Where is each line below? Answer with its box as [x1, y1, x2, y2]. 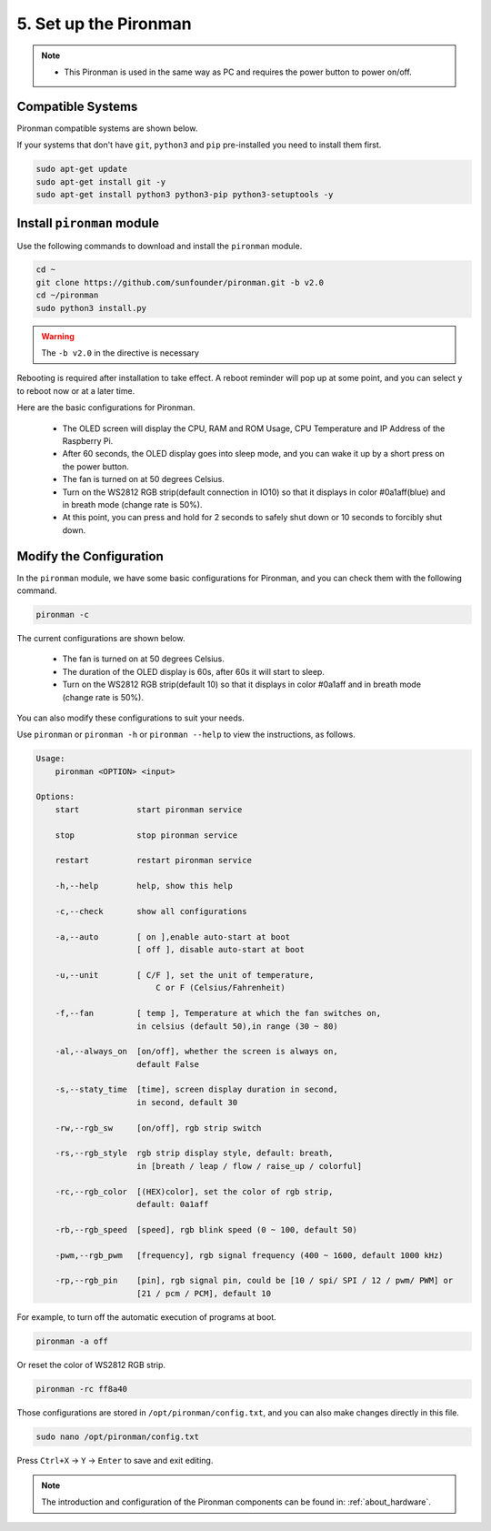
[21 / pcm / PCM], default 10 [136, 1288, 272, 1298]
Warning [41, 330, 75, 341]
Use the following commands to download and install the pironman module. [16, 240, 303, 251]
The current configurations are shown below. [16, 632, 185, 643]
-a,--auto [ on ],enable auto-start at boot [55, 932, 291, 942]
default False [136, 1059, 200, 1069]
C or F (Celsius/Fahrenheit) [155, 982, 286, 993]
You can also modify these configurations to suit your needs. [16, 712, 245, 723]
